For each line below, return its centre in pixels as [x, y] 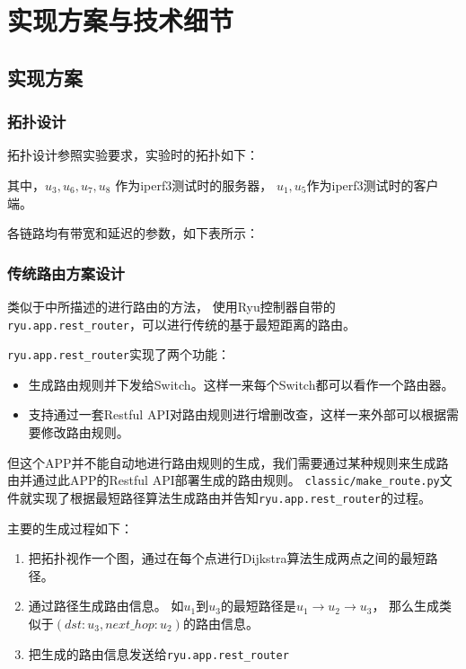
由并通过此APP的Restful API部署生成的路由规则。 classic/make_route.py [224, 480]
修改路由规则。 [85, 432]
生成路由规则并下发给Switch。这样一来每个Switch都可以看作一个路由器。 [241, 384]
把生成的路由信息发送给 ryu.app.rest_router [158, 653]
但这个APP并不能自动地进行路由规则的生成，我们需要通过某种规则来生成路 [228, 462]
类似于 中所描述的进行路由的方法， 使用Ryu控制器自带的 [171, 306]
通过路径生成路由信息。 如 [106, 606]
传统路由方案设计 [66, 273]
